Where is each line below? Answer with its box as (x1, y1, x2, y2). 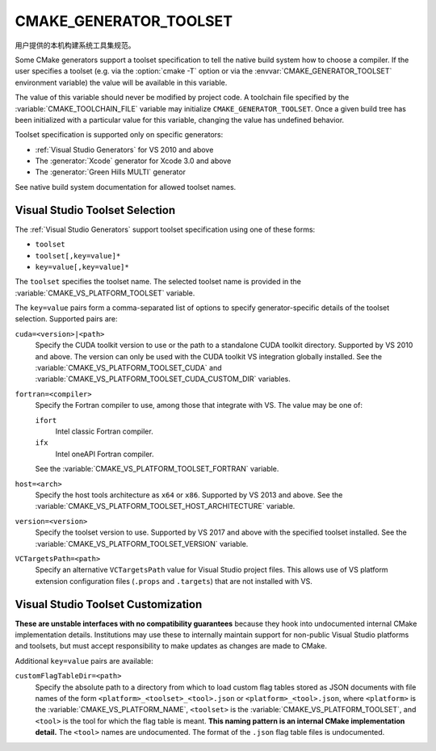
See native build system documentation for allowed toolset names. (15, 182, 237, 191)
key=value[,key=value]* (35, 262, 129, 271)
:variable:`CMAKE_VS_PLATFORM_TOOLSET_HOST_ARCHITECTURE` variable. (35, 501, 296, 511)
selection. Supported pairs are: (15, 314, 118, 324)
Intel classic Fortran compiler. (55, 426, 153, 436)
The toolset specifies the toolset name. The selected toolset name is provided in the (15, 277, 302, 287)
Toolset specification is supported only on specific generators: (15, 130, 224, 140)
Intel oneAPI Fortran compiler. (55, 449, 154, 459)
